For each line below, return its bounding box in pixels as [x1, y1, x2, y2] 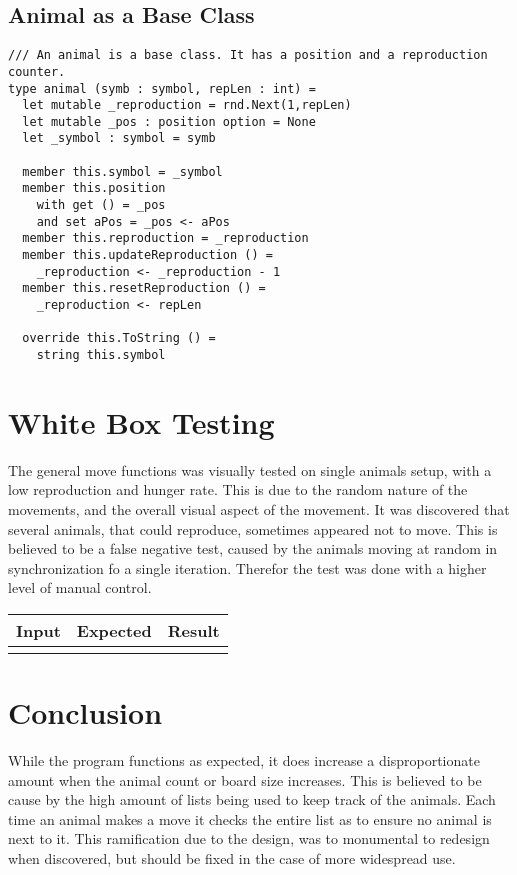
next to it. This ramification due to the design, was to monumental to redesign [8, 828, 490, 849]
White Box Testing [8, 401, 275, 442]
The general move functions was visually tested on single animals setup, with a [8, 459, 492, 480]
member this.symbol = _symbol [22, 164, 223, 179]
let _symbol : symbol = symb [22, 131, 216, 146]
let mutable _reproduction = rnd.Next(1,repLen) [22, 98, 352, 113]
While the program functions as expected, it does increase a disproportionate [8, 750, 480, 771]
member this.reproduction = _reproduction [22, 231, 309, 246]
